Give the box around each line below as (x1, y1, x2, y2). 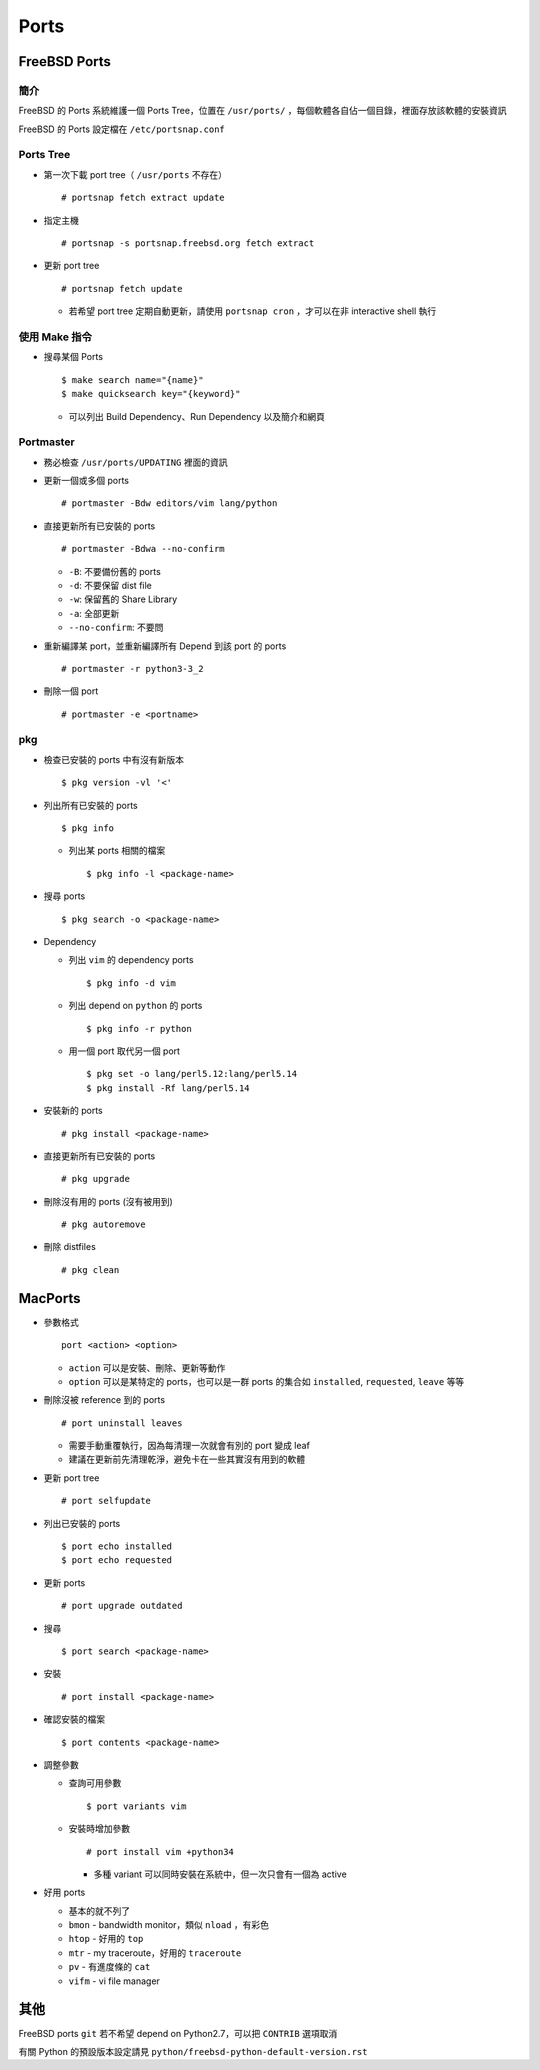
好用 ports (43, 1886, 86, 1899)
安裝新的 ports (43, 1105, 104, 1117)
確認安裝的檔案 (43, 1713, 105, 1725)
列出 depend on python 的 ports (68, 1000, 203, 1012)
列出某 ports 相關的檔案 (68, 845, 166, 857)
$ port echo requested (61, 1555, 173, 1566)
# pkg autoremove (61, 1219, 146, 1230)
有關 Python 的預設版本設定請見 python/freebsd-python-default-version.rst (18, 2045, 368, 2057)
